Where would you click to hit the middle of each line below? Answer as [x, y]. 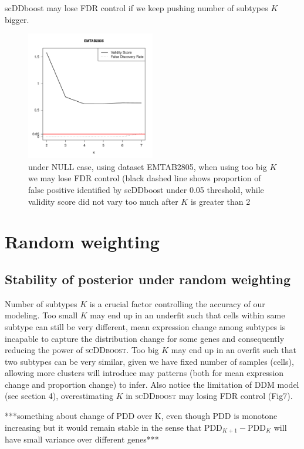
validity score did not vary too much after [103, 201]
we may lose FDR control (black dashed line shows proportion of [145, 178]
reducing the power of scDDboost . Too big [82, 350]
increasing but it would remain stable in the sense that [103, 427]
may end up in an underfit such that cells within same [188, 315]
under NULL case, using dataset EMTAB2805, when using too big [148, 166]
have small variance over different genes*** [82, 439]
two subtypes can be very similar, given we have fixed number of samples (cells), [149, 361]
